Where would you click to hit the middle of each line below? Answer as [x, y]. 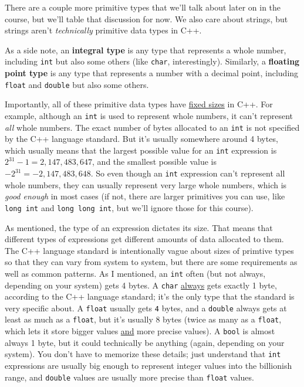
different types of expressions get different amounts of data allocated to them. [144, 239]
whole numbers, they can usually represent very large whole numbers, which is [146, 184]
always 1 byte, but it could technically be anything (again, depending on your [145, 342]
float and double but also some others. [77, 84]
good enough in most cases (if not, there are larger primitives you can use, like [145, 196]
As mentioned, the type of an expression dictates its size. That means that [139, 227]
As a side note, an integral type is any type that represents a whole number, [146, 50]
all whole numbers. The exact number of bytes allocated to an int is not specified [152, 127]
